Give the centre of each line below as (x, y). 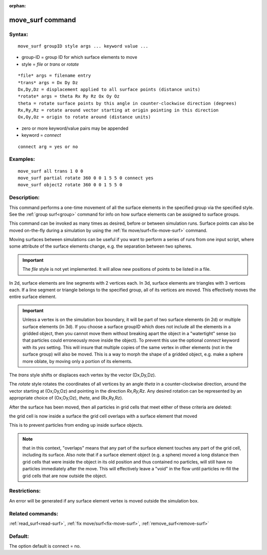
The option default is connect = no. (45, 546)
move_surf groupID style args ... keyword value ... (83, 46)
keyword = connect (41, 135)
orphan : (18, 6)
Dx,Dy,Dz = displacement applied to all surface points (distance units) (109, 89)
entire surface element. (33, 297)
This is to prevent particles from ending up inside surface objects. (76, 425)
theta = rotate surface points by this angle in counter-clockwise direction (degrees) (128, 103)
